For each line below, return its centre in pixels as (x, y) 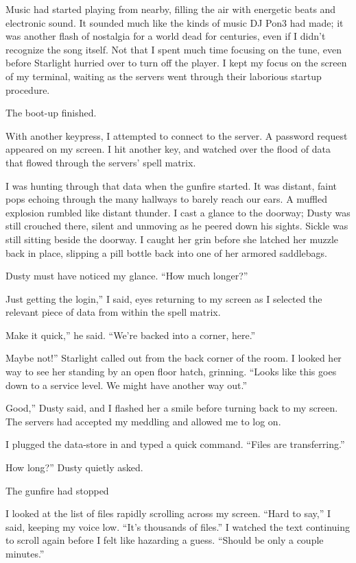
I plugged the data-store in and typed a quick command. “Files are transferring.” (175, 444)
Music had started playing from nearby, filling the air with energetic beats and (171, 9)
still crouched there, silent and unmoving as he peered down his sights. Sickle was (177, 226)
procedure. (28, 89)
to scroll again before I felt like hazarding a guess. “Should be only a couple (165, 540)
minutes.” (25, 553)
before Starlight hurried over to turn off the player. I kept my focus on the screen (176, 63)
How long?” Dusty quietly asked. (74, 467)
